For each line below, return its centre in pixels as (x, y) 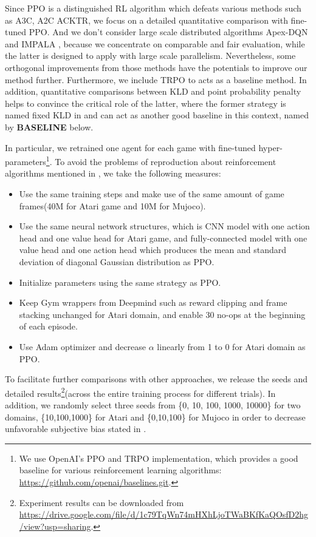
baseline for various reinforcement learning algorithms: (120, 470)
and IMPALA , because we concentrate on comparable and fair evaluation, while (155, 43)
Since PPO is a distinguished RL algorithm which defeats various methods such (153, 8)
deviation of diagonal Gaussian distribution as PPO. (117, 261)
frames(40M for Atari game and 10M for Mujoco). (112, 205)
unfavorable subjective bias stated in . (76, 429)
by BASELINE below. (49, 127)
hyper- (270, 147)
